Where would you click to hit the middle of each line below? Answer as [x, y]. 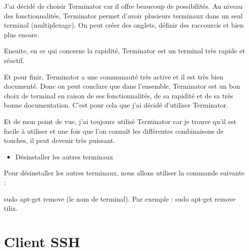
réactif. [14, 60]
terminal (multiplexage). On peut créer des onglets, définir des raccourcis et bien [124, 25]
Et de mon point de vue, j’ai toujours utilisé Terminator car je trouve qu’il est [120, 121]
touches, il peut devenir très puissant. [60, 140]
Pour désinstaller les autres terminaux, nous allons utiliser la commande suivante [124, 173]
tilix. [11, 208]
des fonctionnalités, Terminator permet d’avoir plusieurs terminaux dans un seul [123, 15]
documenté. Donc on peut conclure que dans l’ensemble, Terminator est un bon [122, 86]
